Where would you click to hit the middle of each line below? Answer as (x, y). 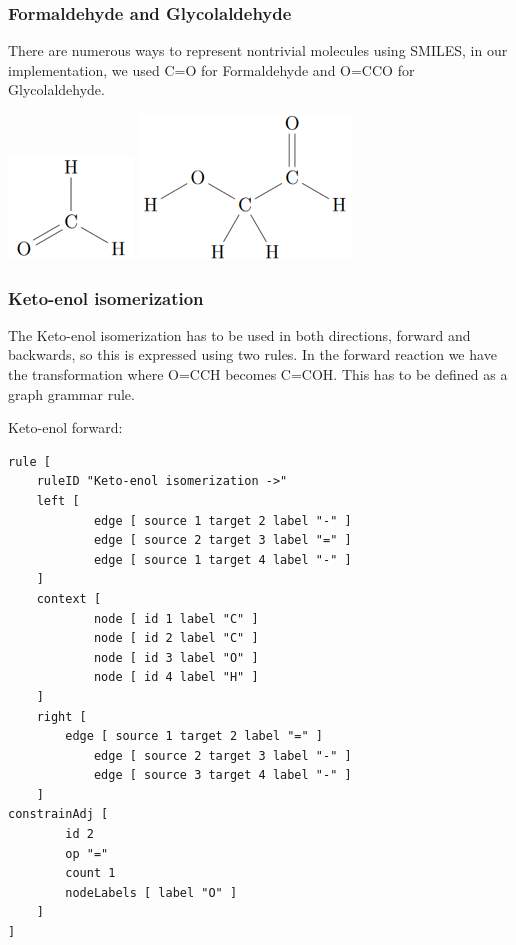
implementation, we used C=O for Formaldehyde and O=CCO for (211, 69)
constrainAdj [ (58, 814)
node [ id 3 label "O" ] (176, 657)
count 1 (90, 873)
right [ (61, 716)
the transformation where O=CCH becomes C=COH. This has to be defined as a (258, 374)
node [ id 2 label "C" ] (176, 638)
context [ (69, 598)
